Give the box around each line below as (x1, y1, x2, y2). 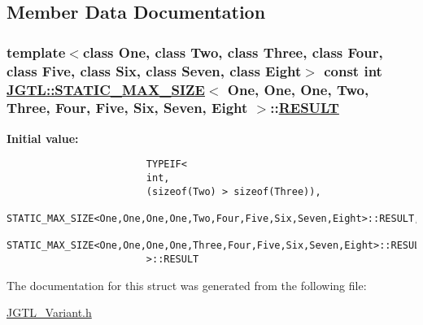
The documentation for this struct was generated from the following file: (7, 276, 367, 293)
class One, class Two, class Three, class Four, (82, 41, 383, 62)
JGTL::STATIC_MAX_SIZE (7, 79, 205, 99)
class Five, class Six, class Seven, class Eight (7, 60, 302, 80)
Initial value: (7, 129, 79, 146)
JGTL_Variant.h (7, 304, 92, 321)
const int (324, 60, 382, 80)
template (7, 41, 66, 62)
